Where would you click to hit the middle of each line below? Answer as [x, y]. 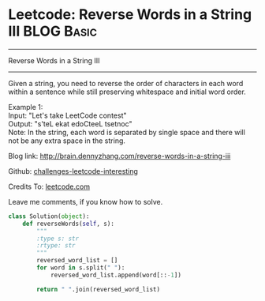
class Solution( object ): [49, 216]
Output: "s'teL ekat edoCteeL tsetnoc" [70, 123]
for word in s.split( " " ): [81, 268]
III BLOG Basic [52, 31]
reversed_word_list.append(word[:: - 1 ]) [116, 275]
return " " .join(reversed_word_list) [98, 289]
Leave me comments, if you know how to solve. [86, 201]
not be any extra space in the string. [67, 141]
